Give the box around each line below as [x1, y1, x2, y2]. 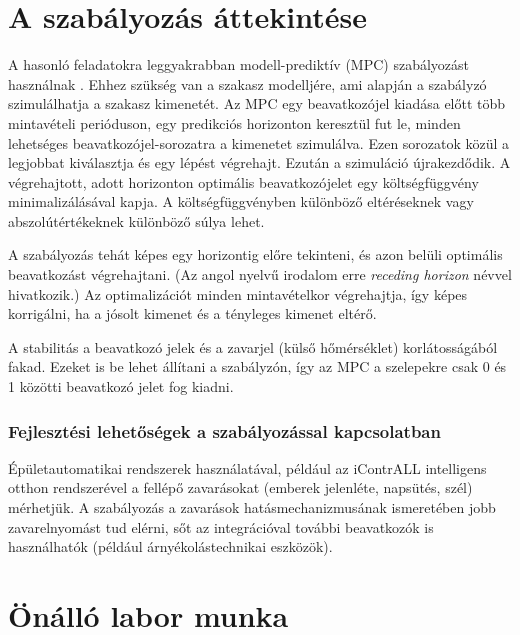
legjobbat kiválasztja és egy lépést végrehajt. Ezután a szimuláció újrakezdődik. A [8, 152, 511, 173]
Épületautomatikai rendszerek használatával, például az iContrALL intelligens [8, 457, 487, 478]
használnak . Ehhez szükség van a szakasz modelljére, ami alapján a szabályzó [8, 73, 487, 94]
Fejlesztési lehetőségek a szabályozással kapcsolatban [8, 418, 441, 443]
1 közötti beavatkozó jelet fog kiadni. [8, 376, 234, 397]
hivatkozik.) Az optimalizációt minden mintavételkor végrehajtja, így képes [8, 283, 468, 304]
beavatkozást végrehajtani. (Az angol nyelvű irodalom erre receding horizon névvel [8, 264, 512, 285]
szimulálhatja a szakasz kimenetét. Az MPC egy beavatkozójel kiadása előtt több [8, 93, 506, 114]
